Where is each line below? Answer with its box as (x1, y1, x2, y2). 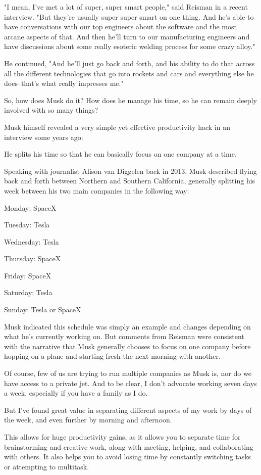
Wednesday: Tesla (4, 236, 59, 247)
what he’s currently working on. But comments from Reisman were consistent (4, 331, 244, 342)
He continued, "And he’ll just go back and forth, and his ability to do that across (4, 58, 255, 68)
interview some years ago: (4, 131, 83, 142)
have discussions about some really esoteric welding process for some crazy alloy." (4, 41, 255, 52)
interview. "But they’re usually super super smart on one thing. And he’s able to (4, 11, 254, 22)
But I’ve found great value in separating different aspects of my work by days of (4, 404, 252, 415)
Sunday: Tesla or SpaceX (4, 304, 81, 315)
